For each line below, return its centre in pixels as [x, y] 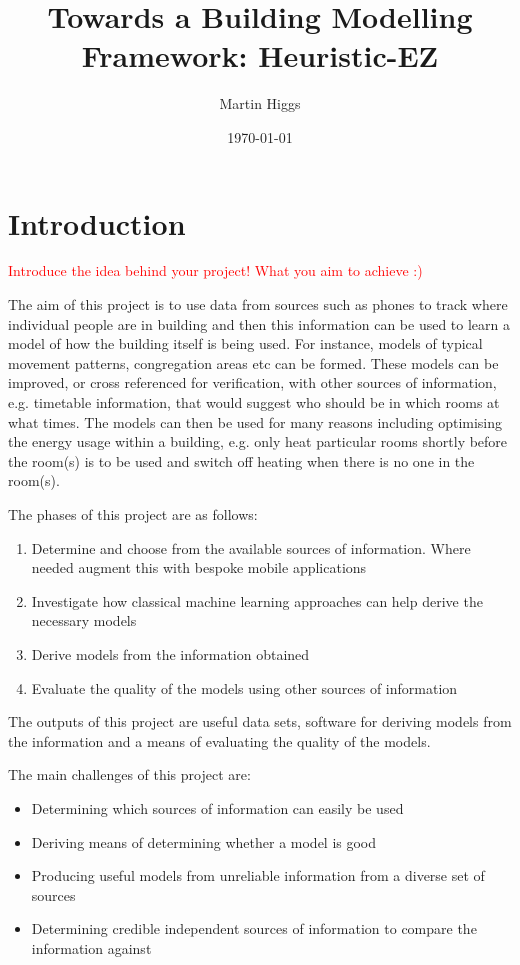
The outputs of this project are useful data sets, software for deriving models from [260, 721]
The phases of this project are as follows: [133, 513]
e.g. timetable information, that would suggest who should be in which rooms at [254, 402]
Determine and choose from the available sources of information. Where [251, 547]
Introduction [97, 222]
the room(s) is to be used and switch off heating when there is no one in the [241, 460]
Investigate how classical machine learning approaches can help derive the [257, 600]
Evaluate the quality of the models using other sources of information [244, 687]
